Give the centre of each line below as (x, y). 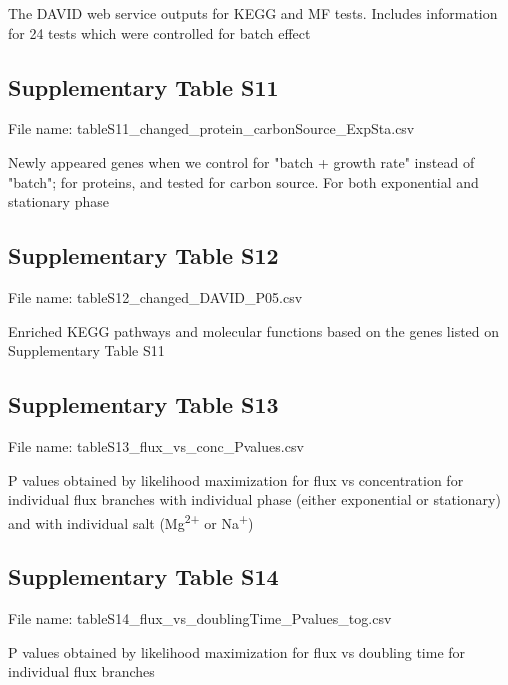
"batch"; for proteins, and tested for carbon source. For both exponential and (243, 181)
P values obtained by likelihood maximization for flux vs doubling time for (237, 651)
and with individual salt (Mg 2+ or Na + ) (131, 521)
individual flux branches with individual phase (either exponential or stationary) (254, 499)
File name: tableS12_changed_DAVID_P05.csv (155, 296)
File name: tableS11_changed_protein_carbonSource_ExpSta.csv (211, 128)
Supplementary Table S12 (143, 255)
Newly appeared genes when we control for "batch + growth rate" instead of (241, 161)
